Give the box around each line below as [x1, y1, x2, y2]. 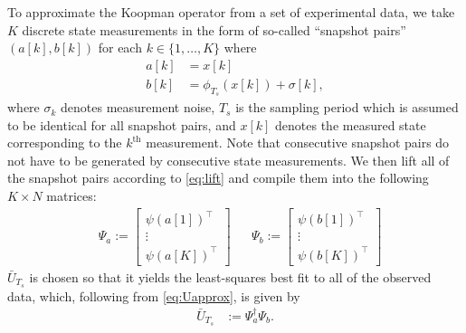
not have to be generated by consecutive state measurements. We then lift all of [7, 150, 450, 169]
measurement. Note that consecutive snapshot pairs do [146, 133, 450, 152]
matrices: [46, 186, 97, 205]
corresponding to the [7, 133, 122, 152]
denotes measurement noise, [61, 98, 215, 117]
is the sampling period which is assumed [235, 98, 459, 117]
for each [98, 38, 142, 57]
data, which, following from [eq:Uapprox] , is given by [7, 286, 300, 305]
